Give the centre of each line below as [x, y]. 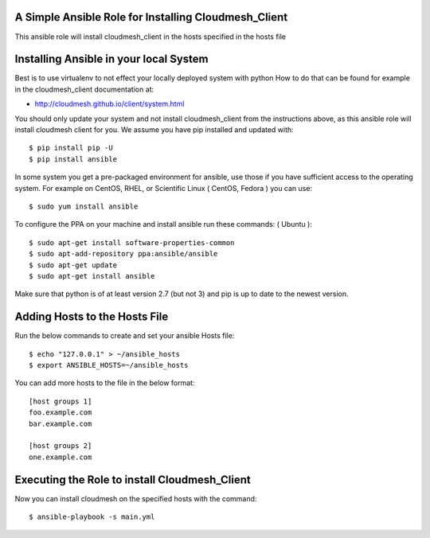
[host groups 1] [61, 401]
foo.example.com [61, 413]
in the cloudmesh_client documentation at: [84, 89]
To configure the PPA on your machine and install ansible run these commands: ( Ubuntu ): [163, 224]
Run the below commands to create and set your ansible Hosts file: [125, 336]
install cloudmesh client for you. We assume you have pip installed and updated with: [154, 129]
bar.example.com [61, 423]
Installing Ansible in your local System [111, 59]
